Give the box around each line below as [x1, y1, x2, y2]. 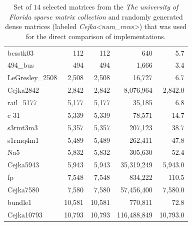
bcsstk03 [7, 47, 34, 58]
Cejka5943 [7, 159, 39, 170]
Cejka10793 [7, 209, 42, 219]
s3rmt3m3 [7, 122, 38, 132]
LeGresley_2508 [7, 72, 57, 83]
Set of [13, 2, 31, 12]
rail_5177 [7, 97, 37, 107]
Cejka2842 [7, 85, 39, 95]
